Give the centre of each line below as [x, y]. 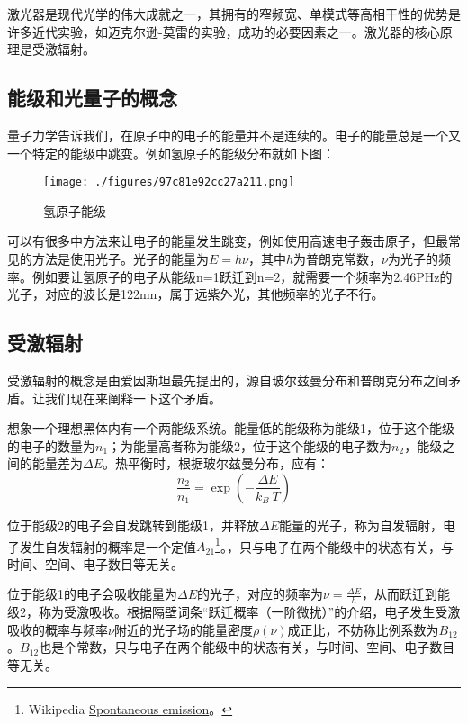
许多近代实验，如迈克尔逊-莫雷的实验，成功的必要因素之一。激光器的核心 [224, 31]
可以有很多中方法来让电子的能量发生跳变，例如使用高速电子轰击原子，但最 [228, 241]
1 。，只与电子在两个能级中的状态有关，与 [334, 545]
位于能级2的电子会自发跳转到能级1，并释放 [133, 525]
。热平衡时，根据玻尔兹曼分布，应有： [216, 463]
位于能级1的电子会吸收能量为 [92, 594]
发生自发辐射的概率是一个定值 [108, 546]
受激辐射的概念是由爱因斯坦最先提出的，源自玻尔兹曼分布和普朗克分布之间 [228, 380]
